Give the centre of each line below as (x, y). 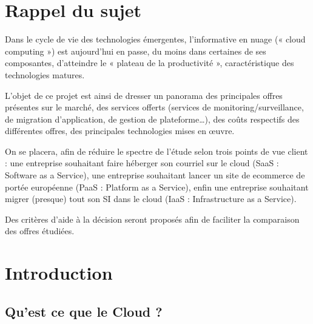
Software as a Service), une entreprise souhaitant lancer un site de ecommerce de (155, 175)
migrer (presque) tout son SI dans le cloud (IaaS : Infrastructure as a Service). (151, 199)
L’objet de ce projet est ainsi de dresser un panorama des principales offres (144, 95)
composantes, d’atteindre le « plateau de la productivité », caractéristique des (150, 63)
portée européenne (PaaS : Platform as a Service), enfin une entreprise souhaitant (157, 187)
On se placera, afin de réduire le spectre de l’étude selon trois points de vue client (156, 151)
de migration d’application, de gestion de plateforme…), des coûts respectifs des (152, 119)
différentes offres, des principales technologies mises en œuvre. (120, 131)
